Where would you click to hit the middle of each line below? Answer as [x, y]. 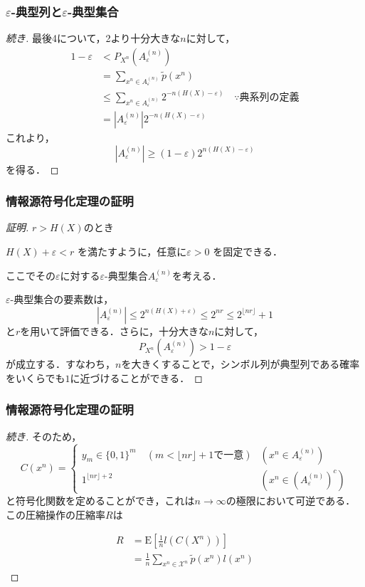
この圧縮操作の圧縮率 [55, 514]
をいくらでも [36, 377]
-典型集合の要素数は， [62, 299]
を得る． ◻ [32, 169]
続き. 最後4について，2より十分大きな [93, 38]
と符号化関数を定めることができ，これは [100, 500]
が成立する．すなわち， [60, 364]
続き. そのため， [44, 436]
